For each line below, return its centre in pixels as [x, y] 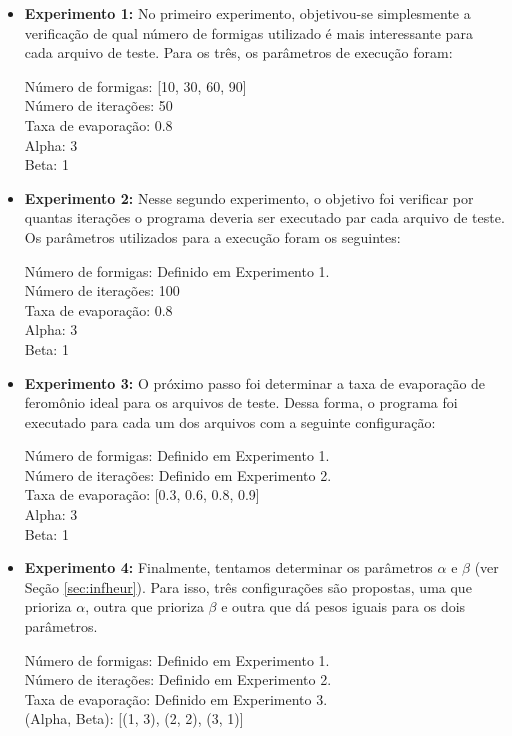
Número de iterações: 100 [102, 290]
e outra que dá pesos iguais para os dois [343, 606]
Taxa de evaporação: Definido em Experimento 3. [176, 698]
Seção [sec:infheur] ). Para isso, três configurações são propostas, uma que [248, 586]
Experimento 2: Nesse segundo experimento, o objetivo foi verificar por [249, 197]
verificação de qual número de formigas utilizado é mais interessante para [248, 32]
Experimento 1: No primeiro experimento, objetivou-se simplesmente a [247, 13]
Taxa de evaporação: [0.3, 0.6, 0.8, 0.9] [142, 494]
